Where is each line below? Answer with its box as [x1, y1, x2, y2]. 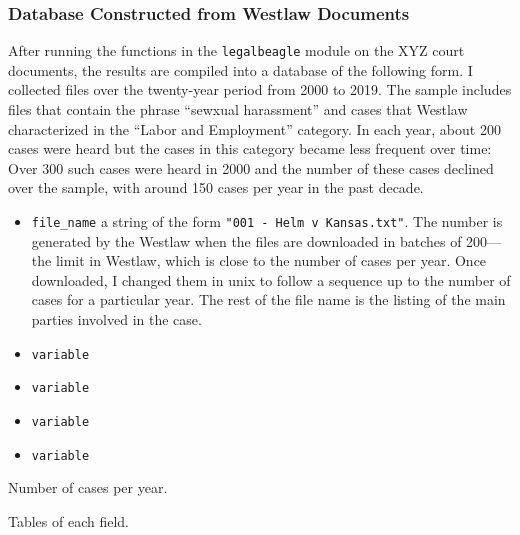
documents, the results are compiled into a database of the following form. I [8, 59, 473, 80]
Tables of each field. [8, 510, 130, 531]
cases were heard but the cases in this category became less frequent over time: [8, 138, 492, 159]
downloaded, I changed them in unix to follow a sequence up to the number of [31, 269, 511, 290]
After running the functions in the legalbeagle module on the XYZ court [8, 40, 465, 61]
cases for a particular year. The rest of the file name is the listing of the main [31, 289, 506, 310]
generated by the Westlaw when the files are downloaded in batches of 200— [31, 230, 502, 251]
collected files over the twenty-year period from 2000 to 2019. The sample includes [8, 79, 512, 100]
